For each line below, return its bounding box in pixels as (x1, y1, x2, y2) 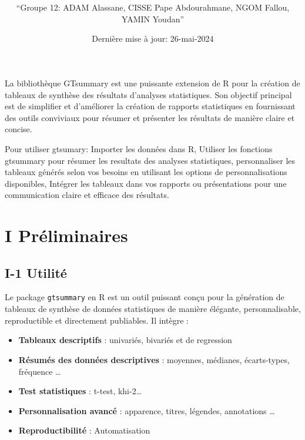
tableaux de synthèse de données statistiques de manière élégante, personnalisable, (5, 303, 301, 315)
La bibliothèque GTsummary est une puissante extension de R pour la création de (5, 76, 300, 89)
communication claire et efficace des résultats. (5, 189, 169, 201)
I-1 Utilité (5, 263, 67, 281)
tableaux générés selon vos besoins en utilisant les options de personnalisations (5, 166, 287, 178)
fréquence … (18, 365, 61, 377)
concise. (5, 123, 32, 135)
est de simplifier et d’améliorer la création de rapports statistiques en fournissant (5, 100, 296, 112)
